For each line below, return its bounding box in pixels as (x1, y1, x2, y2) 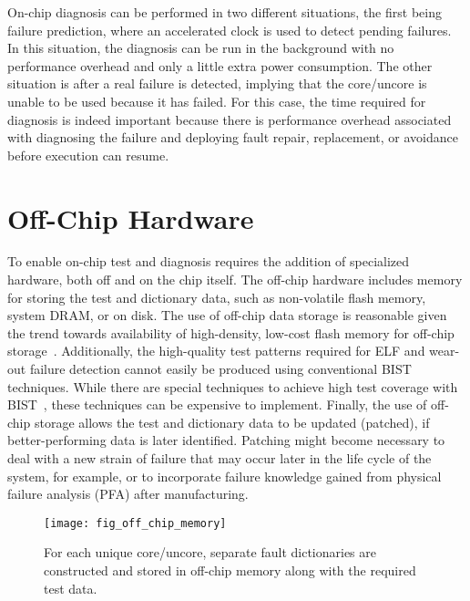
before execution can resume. (7, 145, 169, 164)
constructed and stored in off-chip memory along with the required (44, 561, 416, 580)
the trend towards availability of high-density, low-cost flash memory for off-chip (7, 323, 455, 342)
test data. (44, 578, 97, 597)
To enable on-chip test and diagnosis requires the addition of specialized (7, 252, 410, 271)
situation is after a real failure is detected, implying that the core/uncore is (7, 74, 427, 93)
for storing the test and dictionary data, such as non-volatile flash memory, (7, 287, 426, 306)
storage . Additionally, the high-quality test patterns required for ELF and (7, 341, 425, 360)
